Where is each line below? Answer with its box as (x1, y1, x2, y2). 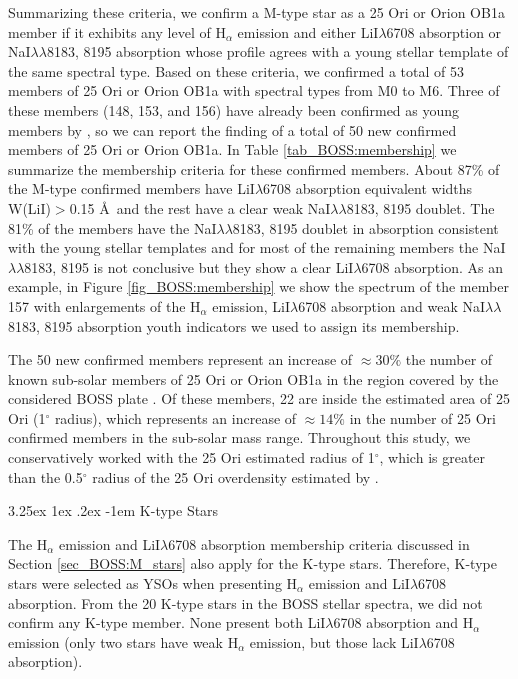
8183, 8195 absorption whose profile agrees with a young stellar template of (46, 41, 509, 62)
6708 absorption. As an (361, 256, 503, 277)
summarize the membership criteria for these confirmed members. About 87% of (8, 158, 500, 179)
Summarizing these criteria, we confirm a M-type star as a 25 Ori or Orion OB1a (8, 2, 505, 22)
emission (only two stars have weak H (8, 631, 239, 652)
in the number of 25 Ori (349, 407, 496, 428)
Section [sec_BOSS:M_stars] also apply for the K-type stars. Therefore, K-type (8, 553, 497, 574)
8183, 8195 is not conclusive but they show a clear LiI (24, 256, 354, 277)
